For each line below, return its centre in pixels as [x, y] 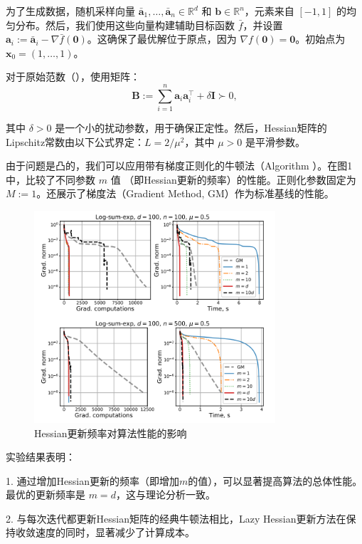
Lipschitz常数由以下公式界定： [75, 141]
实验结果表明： [41, 457]
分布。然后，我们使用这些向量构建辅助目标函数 [125, 25]
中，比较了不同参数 [50, 179]
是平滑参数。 [275, 141]
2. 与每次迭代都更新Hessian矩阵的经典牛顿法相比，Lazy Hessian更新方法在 [176, 518]
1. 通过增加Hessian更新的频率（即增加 [92, 480]
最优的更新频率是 [46, 495]
